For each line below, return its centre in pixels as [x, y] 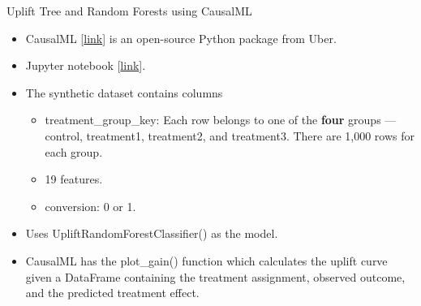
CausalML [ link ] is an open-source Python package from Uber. [181, 38]
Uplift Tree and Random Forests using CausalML [129, 11]
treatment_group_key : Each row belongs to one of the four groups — [221, 120]
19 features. [74, 179]
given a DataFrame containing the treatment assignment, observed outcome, [215, 276]
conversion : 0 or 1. [90, 206]
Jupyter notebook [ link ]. [86, 65]
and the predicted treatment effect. [112, 293]
